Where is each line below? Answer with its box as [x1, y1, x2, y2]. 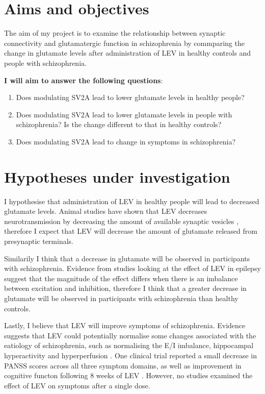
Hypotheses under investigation [4, 166, 230, 187]
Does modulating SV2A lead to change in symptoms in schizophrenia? [16, 136, 236, 146]
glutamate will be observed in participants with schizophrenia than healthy [4, 292, 238, 303]
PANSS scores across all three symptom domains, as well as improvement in [4, 360, 242, 371]
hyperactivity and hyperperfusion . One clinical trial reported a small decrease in [4, 350, 257, 360]
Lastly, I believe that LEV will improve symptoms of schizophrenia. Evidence [4, 320, 246, 331]
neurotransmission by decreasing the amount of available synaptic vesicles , [4, 215, 238, 226]
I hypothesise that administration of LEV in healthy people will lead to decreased [4, 195, 259, 206]
